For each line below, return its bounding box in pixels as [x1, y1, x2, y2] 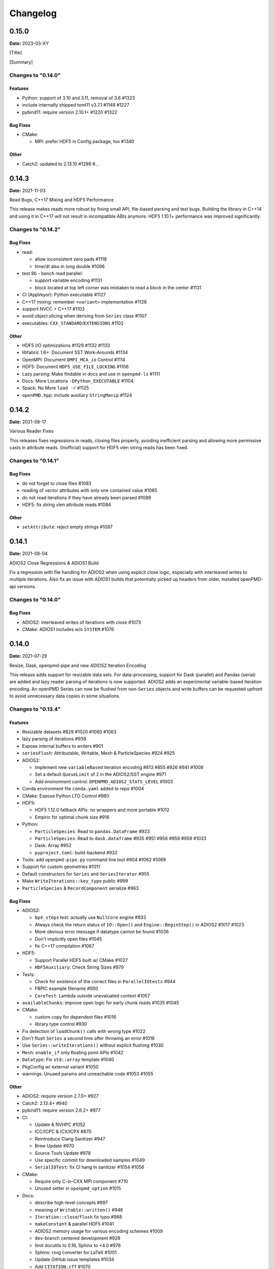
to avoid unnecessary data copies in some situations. [9, 693, 121, 699]
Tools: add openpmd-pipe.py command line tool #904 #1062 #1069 [22, 857, 166, 863]
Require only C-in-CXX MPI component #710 [35, 1178, 128, 1185]
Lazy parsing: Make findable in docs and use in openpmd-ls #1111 [22, 371, 160, 377]
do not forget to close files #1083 [22, 480, 91, 486]
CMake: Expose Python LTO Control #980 [22, 792, 110, 799]
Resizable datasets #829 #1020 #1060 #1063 [22, 729, 117, 735]
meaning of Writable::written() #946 [35, 1207, 123, 1213]
